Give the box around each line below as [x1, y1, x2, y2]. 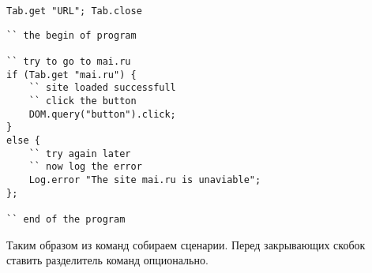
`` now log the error [28, 161, 142, 173]
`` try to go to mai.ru [6, 55, 131, 67]
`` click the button [28, 95, 137, 107]
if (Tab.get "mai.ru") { [6, 69, 137, 80]
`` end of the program [6, 213, 126, 225]
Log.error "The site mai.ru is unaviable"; [28, 174, 261, 185]
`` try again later [28, 148, 131, 159]
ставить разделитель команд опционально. [6, 252, 209, 268]
